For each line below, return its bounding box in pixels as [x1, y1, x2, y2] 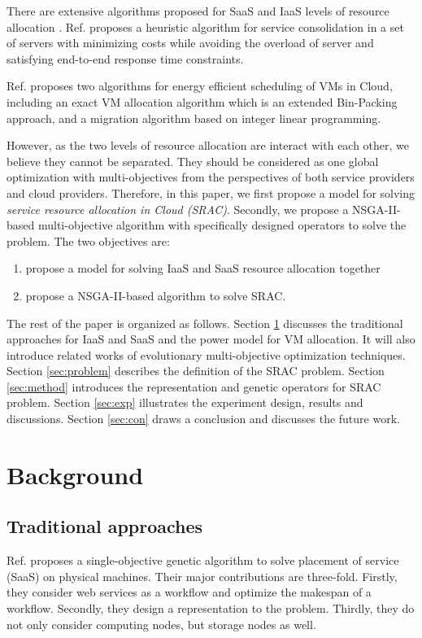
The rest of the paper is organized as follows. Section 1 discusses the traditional [7, 314, 403, 331]
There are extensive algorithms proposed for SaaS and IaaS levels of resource [7, 2, 389, 19]
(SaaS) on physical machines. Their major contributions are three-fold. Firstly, [7, 567, 398, 584]
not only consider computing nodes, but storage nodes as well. [7, 615, 316, 632]
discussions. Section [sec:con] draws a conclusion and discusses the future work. [7, 410, 400, 427]
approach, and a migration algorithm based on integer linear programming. [7, 109, 381, 126]
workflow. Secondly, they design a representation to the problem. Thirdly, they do [7, 600, 415, 617]
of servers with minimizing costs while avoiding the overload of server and [7, 34, 374, 51]
